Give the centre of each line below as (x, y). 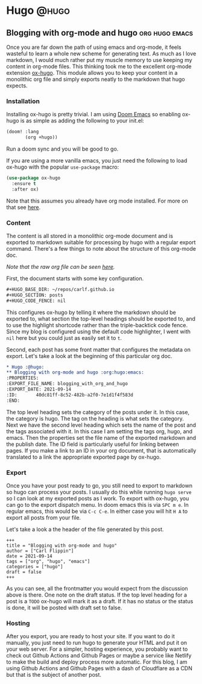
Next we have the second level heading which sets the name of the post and (101, 425)
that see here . (24, 207)
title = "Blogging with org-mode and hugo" (62, 546)
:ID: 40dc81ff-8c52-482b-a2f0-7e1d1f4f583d (70, 395)
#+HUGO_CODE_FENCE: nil (36, 301)
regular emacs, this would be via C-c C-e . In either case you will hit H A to (97, 511)
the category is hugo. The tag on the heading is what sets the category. (95, 418)
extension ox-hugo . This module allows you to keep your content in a (92, 73)
